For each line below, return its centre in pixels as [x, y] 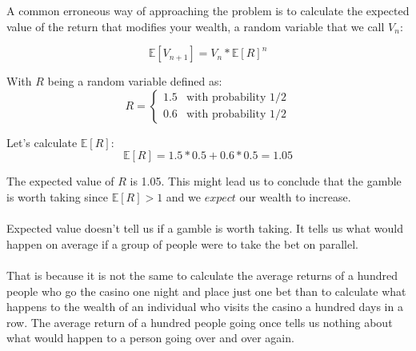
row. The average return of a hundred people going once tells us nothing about [200, 322]
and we [183, 196]
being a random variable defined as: [135, 81]
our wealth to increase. [295, 196]
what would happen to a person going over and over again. [150, 338]
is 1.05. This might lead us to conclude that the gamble [266, 181]
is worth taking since [57, 196]
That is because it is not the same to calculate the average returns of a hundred [202, 275]
